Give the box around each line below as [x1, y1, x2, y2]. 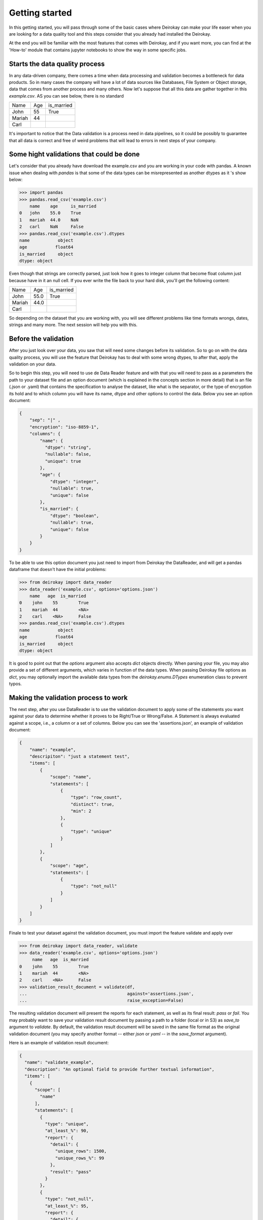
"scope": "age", [50, 863, 89, 869]
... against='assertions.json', [19, 991, 194, 996]
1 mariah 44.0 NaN [19, 217, 79, 223]
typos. [9, 681, 22, 687]
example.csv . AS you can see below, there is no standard [9, 93, 124, 99]
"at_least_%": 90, [44, 1128, 89, 1134]
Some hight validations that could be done [9, 150, 140, 159]
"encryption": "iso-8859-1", [29, 424, 99, 429]
